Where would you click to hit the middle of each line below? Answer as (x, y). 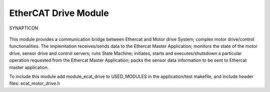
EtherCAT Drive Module (59, 13)
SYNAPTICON (24, 28)
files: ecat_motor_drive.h (34, 83)
